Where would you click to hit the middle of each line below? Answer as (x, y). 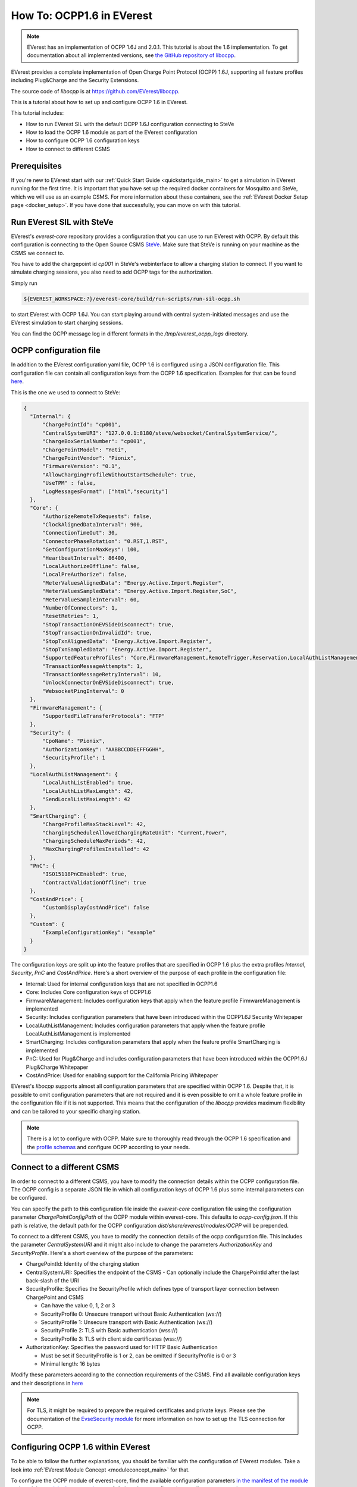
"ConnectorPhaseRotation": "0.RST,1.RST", (105, 541)
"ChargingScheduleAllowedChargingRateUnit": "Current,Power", (135, 832)
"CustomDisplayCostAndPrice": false (96, 908)
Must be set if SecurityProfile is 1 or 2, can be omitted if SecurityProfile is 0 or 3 (138, 1356)
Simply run (24, 283)
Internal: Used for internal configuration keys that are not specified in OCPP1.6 (122, 984)
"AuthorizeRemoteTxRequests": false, (98, 516)
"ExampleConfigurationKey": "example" (99, 933)
